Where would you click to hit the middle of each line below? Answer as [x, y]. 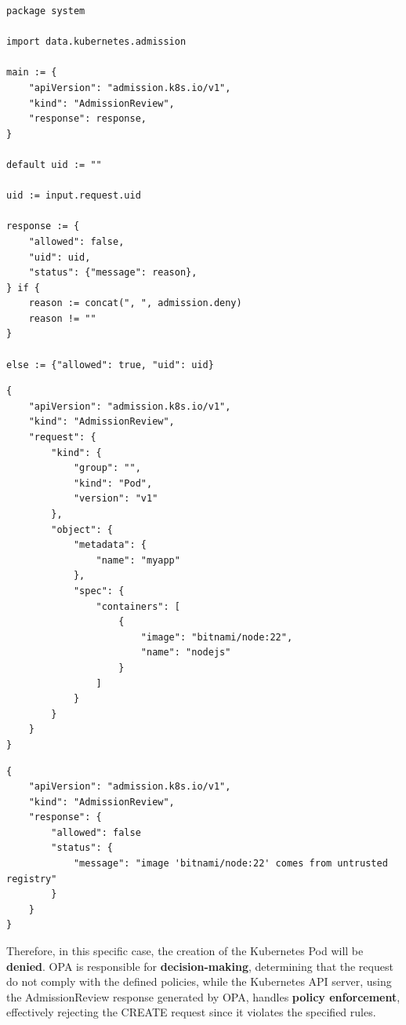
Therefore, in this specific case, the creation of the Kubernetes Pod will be [185, 951]
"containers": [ [138, 606]
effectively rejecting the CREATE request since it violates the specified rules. [191, 1012]
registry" [32, 879]
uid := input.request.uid [74, 196]
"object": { [82, 529]
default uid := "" [54, 164]
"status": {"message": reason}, [113, 273]
